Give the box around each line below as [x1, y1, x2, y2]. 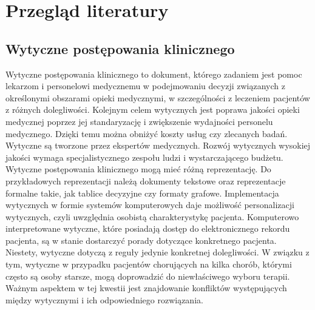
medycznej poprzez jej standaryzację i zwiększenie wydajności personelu [5, 115, 273, 127]
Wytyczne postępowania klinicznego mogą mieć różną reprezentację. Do [5, 163, 271, 175]
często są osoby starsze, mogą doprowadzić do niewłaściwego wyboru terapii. [5, 269, 290, 282]
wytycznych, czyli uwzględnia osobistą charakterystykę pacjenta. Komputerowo [5, 210, 299, 223]
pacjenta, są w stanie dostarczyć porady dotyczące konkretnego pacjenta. [5, 234, 277, 246]
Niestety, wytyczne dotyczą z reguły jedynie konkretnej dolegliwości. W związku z [5, 246, 310, 258]
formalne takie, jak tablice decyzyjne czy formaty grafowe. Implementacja [5, 186, 279, 199]
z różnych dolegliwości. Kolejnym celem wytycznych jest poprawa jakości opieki [5, 103, 300, 116]
